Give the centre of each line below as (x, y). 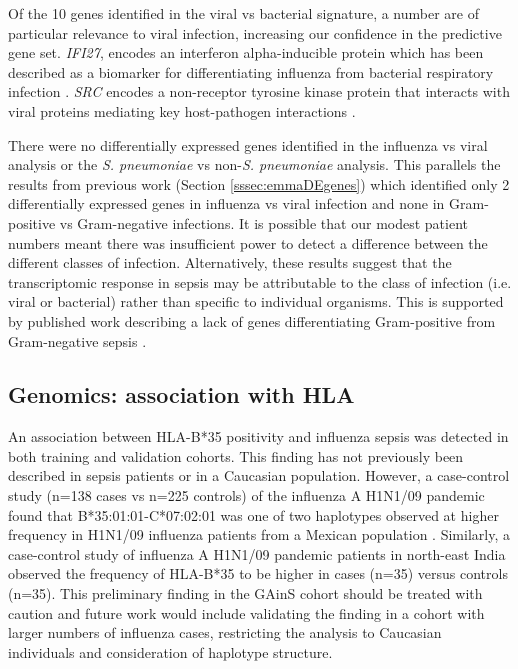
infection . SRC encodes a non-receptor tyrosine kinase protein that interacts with (259, 91)
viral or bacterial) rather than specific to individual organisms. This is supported (256, 301)
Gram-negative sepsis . (77, 340)
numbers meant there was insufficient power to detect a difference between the (248, 242)
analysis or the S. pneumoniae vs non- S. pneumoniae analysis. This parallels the (254, 164)
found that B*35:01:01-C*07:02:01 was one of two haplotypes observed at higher (253, 514)
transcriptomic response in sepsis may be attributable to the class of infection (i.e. (260, 281)
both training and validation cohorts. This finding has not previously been (236, 455)
